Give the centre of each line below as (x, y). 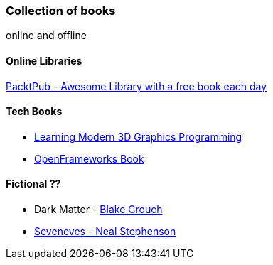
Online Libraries (44, 60)
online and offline (46, 36)
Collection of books (61, 11)
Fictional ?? (33, 184)
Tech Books (34, 112)
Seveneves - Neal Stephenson (105, 232)
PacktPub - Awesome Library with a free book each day (136, 86)
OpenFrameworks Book (89, 158)
